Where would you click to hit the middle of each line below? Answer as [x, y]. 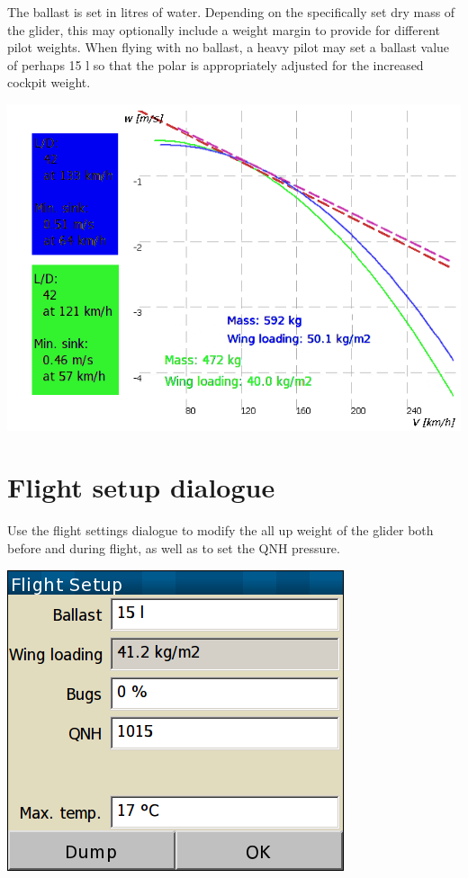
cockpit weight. [49, 82]
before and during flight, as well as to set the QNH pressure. [174, 547]
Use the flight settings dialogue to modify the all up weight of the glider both [220, 530]
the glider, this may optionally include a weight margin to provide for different [224, 29]
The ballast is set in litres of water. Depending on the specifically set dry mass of [231, 12]
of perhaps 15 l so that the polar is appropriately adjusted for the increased [216, 64]
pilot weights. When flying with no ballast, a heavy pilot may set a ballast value [229, 47]
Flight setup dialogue [141, 487]
